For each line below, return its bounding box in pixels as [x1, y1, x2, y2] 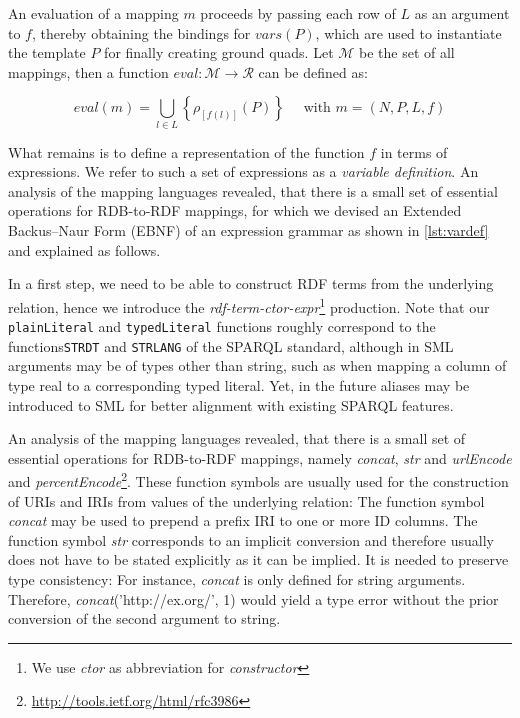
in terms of [380, 141, 448, 162]
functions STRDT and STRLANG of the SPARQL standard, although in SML [8, 335, 454, 356]
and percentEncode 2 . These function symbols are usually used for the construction [8, 468, 509, 492]
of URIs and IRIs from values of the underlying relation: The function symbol [8, 490, 485, 511]
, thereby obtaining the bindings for [31, 22, 251, 43]
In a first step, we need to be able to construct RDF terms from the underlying [8, 273, 494, 294]
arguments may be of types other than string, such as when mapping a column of [8, 355, 507, 376]
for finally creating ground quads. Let [104, 42, 334, 63]
